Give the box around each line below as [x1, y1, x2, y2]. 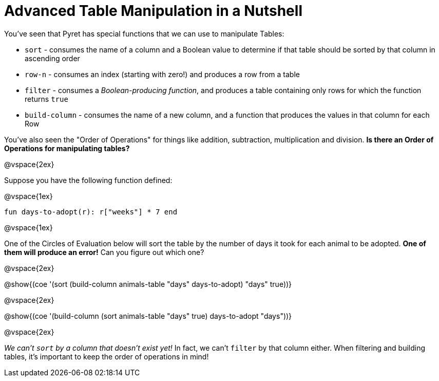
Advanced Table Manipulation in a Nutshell [4, 2, 302, 20]
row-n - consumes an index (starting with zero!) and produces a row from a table [25, 69, 300, 79]
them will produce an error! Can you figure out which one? [4, 247, 204, 257]
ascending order [25, 53, 80, 63]
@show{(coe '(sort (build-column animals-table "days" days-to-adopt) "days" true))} [4, 279, 292, 288]
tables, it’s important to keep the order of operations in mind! [4, 352, 209, 361]
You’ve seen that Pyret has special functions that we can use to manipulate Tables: [4, 29, 284, 38]
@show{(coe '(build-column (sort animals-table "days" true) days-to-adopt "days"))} [4, 311, 292, 320]
